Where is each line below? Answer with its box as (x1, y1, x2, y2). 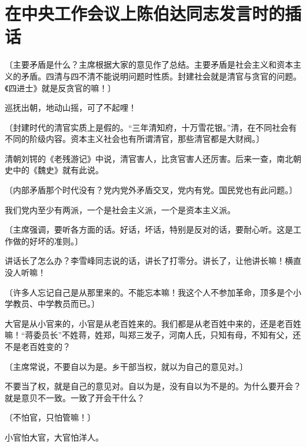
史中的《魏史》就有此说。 (5, 164, 104, 176)
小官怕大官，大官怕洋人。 (5, 431, 104, 443)
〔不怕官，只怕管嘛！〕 (5, 411, 95, 423)
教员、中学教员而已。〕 (12, 297, 99, 310)
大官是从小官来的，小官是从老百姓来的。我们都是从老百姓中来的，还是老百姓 (5, 317, 301, 329)
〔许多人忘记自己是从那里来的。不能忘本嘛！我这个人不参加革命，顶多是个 (5, 286, 293, 298)
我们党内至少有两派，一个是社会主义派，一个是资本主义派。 (5, 203, 235, 216)
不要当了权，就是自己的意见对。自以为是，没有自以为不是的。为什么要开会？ (5, 380, 301, 392)
